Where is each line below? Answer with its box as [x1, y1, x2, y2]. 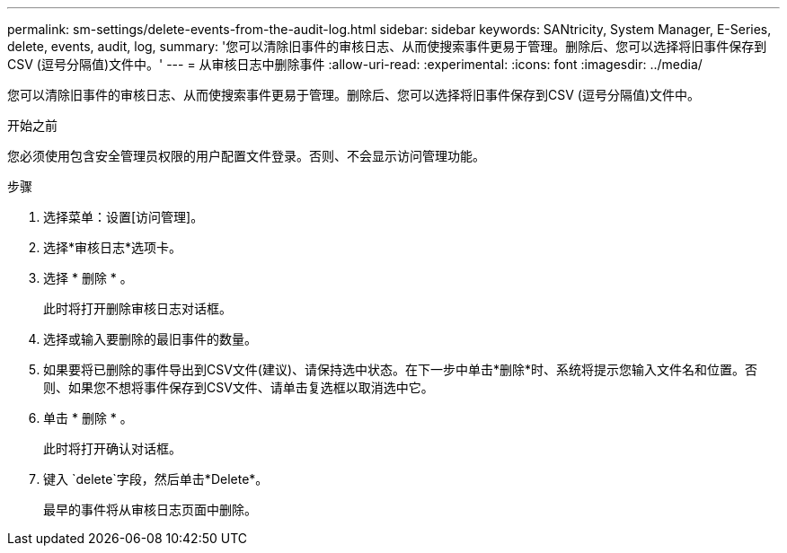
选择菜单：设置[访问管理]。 [43, 209, 204, 224]
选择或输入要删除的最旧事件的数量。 [43, 331, 257, 347]
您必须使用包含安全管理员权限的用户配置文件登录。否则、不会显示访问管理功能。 [7, 148, 485, 163]
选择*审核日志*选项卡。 [43, 240, 182, 255]
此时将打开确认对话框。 [43, 441, 181, 456]
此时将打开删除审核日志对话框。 [43, 301, 232, 316]
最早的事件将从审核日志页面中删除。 [43, 502, 257, 517]
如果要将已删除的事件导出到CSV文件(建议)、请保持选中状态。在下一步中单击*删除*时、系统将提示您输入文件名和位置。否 [43, 362, 758, 377]
